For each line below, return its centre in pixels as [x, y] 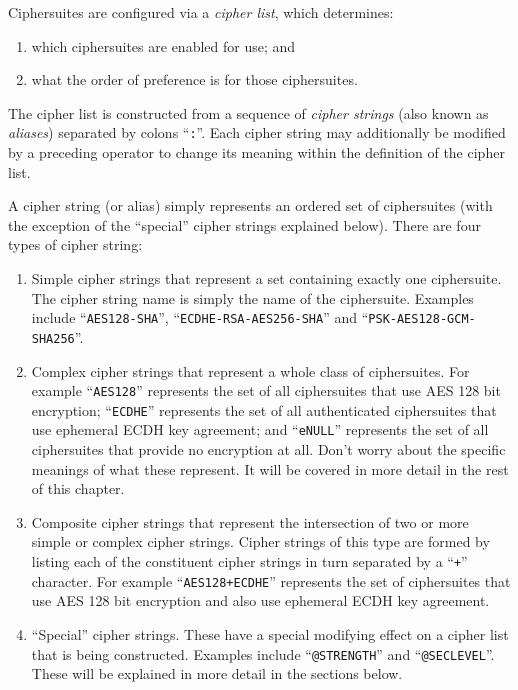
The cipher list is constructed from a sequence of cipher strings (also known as [248, 112]
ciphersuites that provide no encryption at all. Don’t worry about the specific [268, 449]
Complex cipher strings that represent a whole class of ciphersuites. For [250, 370]
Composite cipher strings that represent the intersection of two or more [250, 521]
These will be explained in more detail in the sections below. [217, 673]
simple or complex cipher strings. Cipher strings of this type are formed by [260, 541]
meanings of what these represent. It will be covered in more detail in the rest [270, 468]
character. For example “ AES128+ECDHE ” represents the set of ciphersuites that [271, 580]
